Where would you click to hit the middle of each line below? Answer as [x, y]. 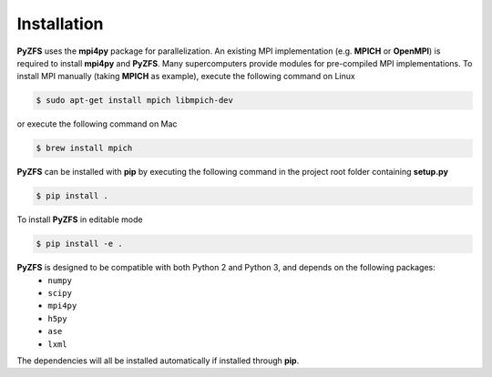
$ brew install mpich [84, 148]
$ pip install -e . [79, 244]
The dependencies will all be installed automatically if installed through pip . [158, 361]
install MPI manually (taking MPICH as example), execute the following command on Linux [186, 76]
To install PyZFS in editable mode [80, 219]
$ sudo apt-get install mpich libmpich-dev [135, 101]
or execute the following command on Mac [97, 124]
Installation [60, 24]
